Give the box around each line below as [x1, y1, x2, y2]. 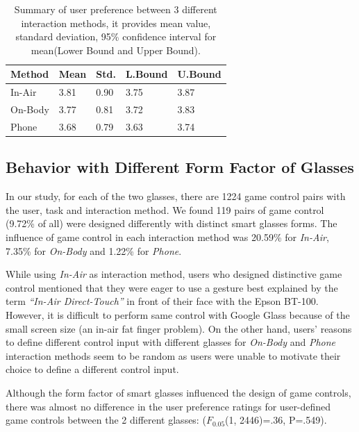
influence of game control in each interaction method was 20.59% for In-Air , [6, 229, 329, 244]
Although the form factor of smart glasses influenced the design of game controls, [6, 385, 351, 399]
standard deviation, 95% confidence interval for [15, 29, 217, 44]
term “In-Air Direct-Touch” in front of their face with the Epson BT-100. [6, 294, 319, 308]
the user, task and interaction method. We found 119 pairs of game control [6, 202, 324, 217]
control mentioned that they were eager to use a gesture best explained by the [6, 280, 338, 294]
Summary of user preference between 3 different [14, 2, 217, 16]
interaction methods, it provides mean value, [21, 15, 211, 30]
